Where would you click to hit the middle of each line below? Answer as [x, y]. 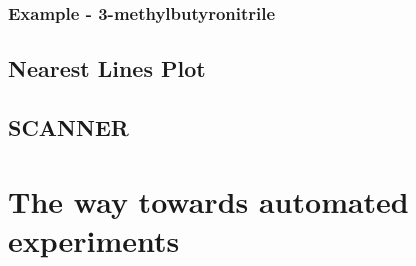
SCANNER [68, 127]
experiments [94, 239]
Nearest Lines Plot [107, 68]
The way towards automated [208, 200]
